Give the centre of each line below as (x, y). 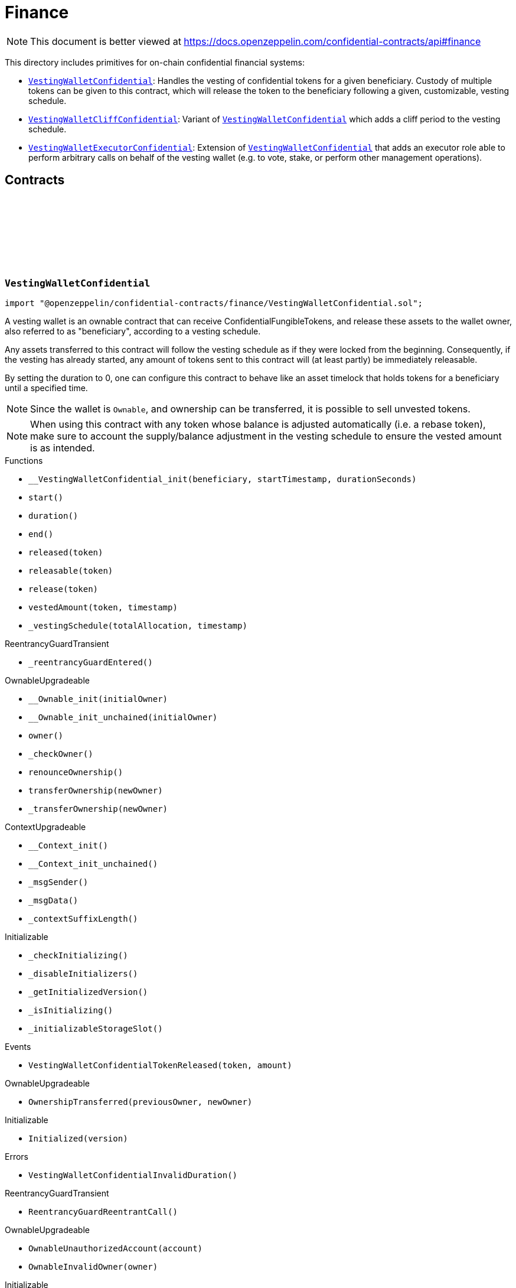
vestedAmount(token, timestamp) (103, 607)
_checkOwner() (61, 754)
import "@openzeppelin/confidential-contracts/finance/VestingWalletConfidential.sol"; (214, 303)
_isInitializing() (71, 1010)
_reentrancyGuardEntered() (91, 662)
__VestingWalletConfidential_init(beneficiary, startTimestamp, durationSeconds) (223, 479)
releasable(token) (71, 570)
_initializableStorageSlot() (96, 1028)
